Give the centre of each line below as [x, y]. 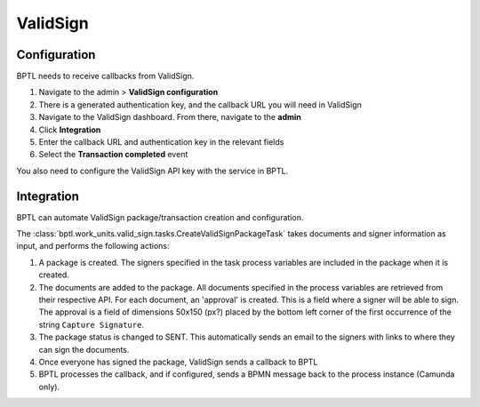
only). [49, 387]
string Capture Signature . [91, 324]
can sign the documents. [84, 349]
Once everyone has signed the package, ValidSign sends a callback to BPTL [178, 362]
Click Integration [70, 130]
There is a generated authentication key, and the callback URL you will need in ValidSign [200, 104]
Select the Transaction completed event [113, 155]
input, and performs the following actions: [93, 246]
